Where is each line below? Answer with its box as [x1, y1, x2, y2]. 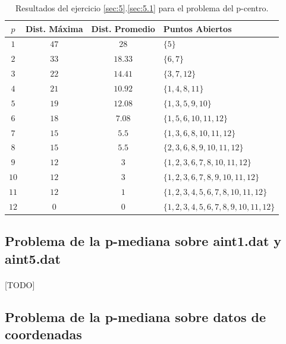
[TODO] [5, 278, 35, 291]
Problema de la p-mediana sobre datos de [5, 307, 266, 326]
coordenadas [5, 324, 82, 343]
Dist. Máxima [26, 22, 83, 34]
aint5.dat [5, 249, 61, 267]
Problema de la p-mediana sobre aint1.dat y [5, 232, 282, 250]
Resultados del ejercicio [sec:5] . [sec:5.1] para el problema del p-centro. [15, 2, 269, 14]
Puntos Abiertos [163, 22, 232, 34]
